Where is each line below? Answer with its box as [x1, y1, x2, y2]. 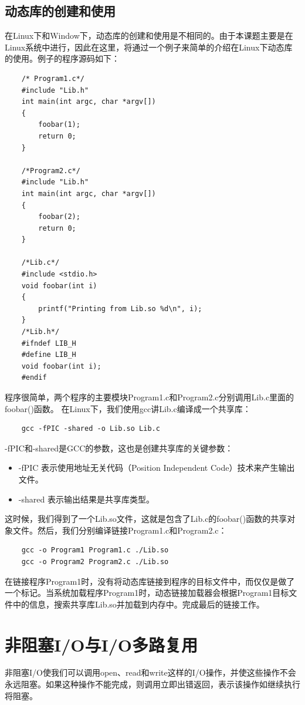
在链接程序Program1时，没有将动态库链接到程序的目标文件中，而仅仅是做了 [5, 575, 295, 587]
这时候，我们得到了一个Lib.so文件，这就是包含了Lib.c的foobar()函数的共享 [5, 512, 287, 525]
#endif [21, 373, 47, 382]
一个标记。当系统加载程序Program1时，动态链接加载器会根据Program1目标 [5, 586, 289, 599]
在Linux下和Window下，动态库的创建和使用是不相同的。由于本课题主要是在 [5, 29, 293, 42]
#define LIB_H [21, 350, 76, 359]
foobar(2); [38, 212, 80, 221]
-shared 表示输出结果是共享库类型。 [18, 493, 154, 505]
